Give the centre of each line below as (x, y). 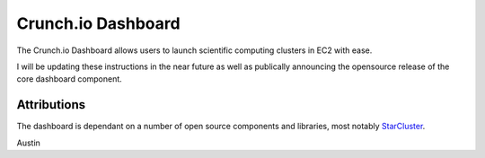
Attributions (51, 105)
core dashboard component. (70, 79)
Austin (28, 143)
